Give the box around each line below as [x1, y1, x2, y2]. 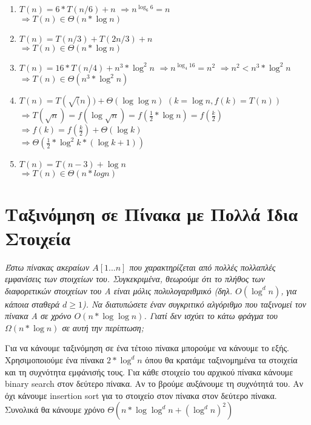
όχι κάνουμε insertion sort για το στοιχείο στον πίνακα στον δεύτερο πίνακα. [5, 389, 277, 401]
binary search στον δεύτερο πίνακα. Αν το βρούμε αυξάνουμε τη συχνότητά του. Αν [5, 377, 304, 390]
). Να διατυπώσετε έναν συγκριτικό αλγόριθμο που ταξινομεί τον [82, 297, 306, 310]
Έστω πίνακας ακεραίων [5, 260, 90, 273]
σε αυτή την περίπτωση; [62, 321, 144, 334]
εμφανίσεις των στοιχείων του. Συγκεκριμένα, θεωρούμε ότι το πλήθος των [5, 272, 265, 285]
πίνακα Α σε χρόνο [5, 309, 72, 322]
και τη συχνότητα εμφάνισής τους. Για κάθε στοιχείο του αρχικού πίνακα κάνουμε [5, 365, 293, 378]
